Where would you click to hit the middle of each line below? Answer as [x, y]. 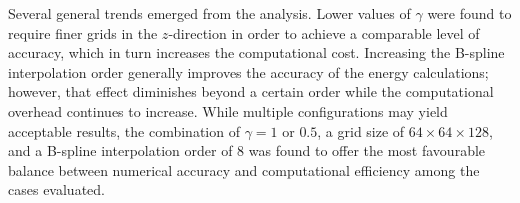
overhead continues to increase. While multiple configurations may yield [228, 110]
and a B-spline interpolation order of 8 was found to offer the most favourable [247, 150]
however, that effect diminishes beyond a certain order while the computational [251, 91]
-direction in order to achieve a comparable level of [324, 32]
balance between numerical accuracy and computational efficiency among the [244, 169]
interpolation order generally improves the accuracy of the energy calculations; [248, 71]
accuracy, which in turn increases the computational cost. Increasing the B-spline [256, 52]
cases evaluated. [56, 189]
